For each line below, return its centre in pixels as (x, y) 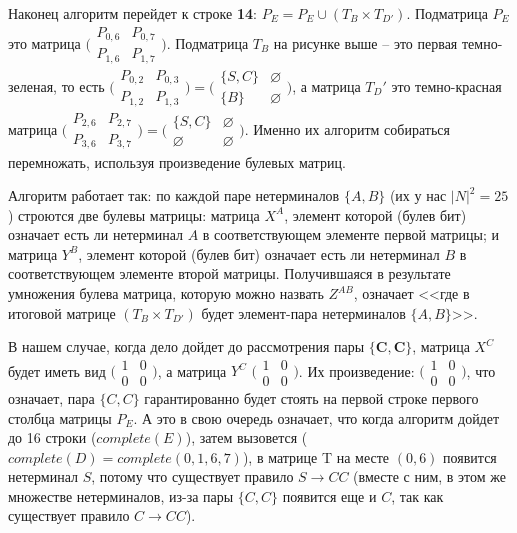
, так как (417, 495)
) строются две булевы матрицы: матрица (134, 214)
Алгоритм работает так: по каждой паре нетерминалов (174, 195)
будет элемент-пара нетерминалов (303, 312)
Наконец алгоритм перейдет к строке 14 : (132, 13)
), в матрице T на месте (316, 456)
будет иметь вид (57, 370)
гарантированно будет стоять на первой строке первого (311, 397)
